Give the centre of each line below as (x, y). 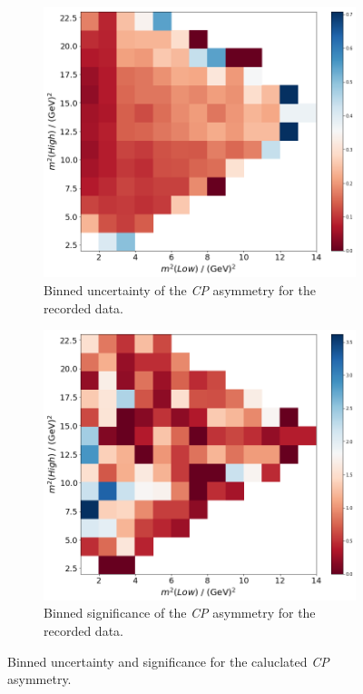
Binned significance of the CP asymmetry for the (180, 613)
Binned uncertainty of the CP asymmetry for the (180, 290)
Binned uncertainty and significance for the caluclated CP (168, 661)
